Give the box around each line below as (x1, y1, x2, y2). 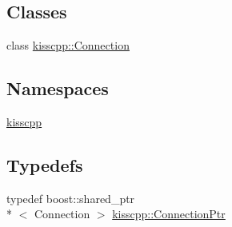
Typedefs (6, 152, 83, 177)
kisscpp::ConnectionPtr (112, 205, 226, 222)
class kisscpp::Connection (6, 37, 130, 54)
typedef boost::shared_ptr (6, 189, 135, 206)
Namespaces (6, 76, 109, 101)
